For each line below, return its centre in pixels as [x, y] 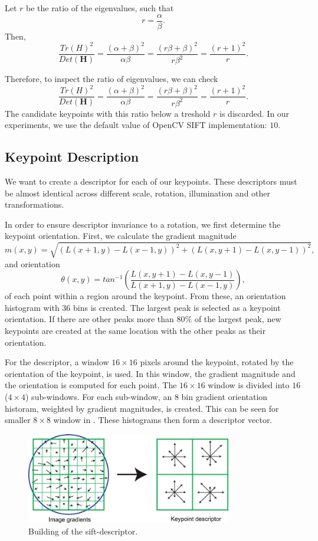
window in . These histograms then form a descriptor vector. [163, 420]
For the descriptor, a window [57, 362]
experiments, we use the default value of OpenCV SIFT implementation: [136, 125]
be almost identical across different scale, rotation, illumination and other [138, 193]
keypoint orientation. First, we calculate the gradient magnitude [121, 236]
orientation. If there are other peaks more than [89, 319]
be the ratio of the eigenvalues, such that [100, 8]
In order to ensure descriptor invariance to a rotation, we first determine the [143, 224]
